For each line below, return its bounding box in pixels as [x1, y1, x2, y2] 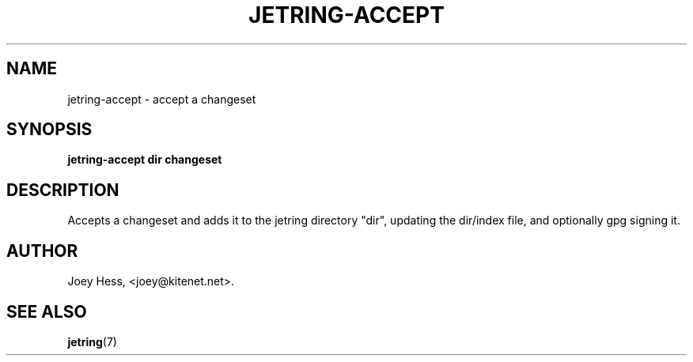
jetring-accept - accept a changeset [67, 92, 256, 106]
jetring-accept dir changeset [67, 153, 222, 167]
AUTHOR [6, 240, 78, 261]
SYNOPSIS [6, 119, 93, 140]
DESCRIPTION [6, 179, 119, 200]
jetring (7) [67, 334, 117, 349]
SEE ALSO [6, 301, 87, 322]
